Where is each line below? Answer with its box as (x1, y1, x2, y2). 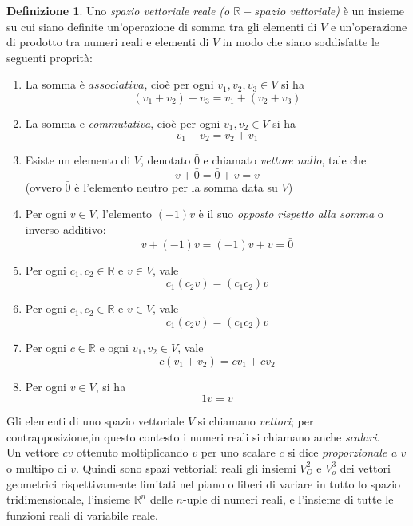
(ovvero (25, 178, 62, 195)
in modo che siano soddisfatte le (222, 34, 380, 50)
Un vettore (6, 444, 59, 461)
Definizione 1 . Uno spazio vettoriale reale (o (6, 2, 230, 18)
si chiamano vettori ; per (197, 413, 314, 429)
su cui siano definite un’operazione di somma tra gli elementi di (6, 18, 317, 34)
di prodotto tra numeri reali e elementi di (6, 34, 209, 50)
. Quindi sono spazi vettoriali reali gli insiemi (75, 459, 296, 476)
